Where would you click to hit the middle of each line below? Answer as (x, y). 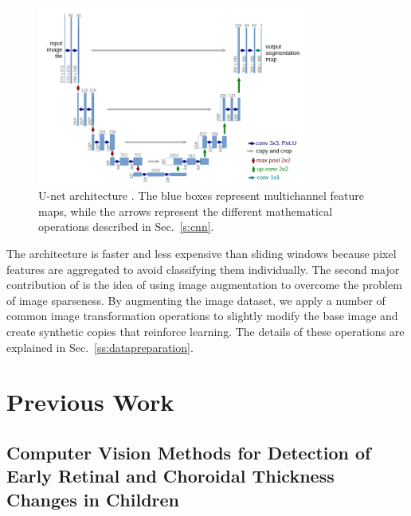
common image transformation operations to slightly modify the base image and (202, 316)
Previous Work (90, 402)
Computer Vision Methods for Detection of (189, 452)
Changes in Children (93, 499)
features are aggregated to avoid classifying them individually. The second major (203, 269)
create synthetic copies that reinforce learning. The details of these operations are (205, 331)
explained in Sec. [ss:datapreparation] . (100, 347)
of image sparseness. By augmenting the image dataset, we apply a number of (196, 300)
